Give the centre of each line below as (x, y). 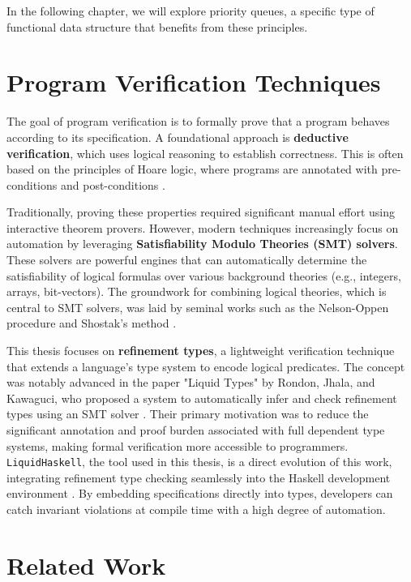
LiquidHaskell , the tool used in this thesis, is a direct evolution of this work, (199, 462)
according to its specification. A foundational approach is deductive (178, 137)
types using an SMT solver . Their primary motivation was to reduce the (188, 414)
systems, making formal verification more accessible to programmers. (178, 445)
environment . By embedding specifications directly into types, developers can (200, 493)
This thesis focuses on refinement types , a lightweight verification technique (201, 351)
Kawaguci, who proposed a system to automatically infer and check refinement (202, 398)
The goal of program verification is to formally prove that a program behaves (198, 121)
